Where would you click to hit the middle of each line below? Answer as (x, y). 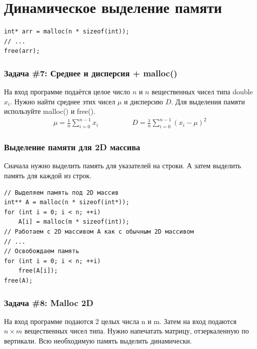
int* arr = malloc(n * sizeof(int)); (67, 32)
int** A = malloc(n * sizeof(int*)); (67, 202)
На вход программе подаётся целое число (67, 92)
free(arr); (22, 51)
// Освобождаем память (42, 251)
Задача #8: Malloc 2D (49, 302)
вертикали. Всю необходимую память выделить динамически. (98, 340)
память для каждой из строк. (48, 175)
